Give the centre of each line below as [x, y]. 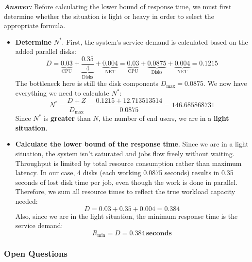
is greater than [67, 118]
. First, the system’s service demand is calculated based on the [155, 41]
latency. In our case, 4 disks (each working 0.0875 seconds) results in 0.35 [124, 172]
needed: [26, 201]
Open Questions [36, 254]
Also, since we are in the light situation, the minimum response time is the [126, 216]
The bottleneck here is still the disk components [87, 83]
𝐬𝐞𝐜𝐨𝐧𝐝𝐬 [159, 233]
